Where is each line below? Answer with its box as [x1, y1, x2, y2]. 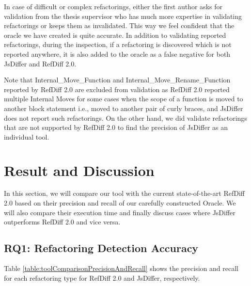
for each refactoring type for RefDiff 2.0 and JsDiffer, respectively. [4, 272, 200, 283]
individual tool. [4, 131, 49, 142]
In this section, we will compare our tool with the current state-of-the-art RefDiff [4, 188, 245, 198]
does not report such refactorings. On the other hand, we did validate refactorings [4, 112, 247, 123]
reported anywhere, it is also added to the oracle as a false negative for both [4, 48, 231, 59]
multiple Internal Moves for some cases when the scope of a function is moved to [4, 94, 243, 104]
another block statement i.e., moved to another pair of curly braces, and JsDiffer [4, 103, 243, 113]
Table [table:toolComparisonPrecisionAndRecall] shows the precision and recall [4, 263, 238, 273]
